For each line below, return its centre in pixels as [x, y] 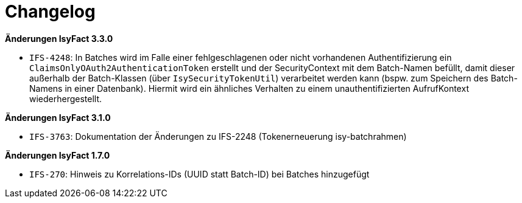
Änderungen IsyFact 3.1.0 [58, 117]
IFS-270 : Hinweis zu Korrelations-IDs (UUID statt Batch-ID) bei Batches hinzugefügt [199, 174]
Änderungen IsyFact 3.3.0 [59, 38]
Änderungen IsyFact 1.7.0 [58, 155]
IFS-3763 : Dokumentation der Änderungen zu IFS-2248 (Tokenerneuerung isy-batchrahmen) [218, 136]
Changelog [50, 12]
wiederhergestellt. [66, 98]
